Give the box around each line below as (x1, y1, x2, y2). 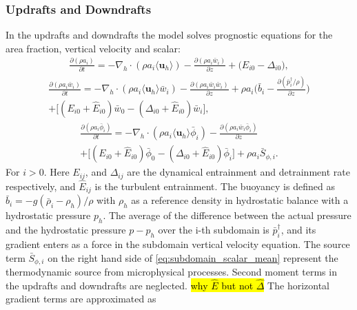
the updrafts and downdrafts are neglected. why (6, 278, 208, 292)
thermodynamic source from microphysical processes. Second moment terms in (6, 264, 337, 278)
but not (221, 278, 254, 292)
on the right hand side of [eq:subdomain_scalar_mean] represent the (48, 250, 338, 265)
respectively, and (6, 178, 76, 193)
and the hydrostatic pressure (6, 223, 126, 237)
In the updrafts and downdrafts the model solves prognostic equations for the (6, 28, 333, 42)
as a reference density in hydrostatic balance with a (131, 193, 349, 207)
